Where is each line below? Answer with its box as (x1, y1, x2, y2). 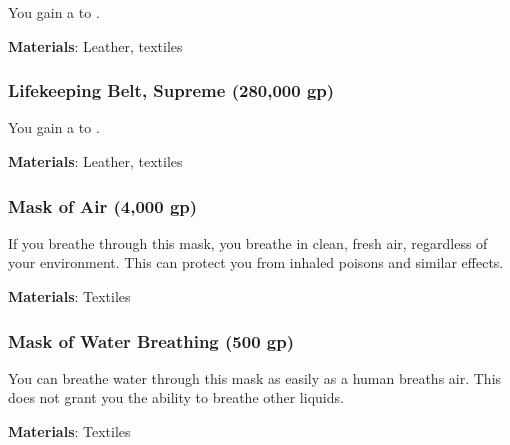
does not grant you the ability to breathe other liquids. (8, 387, 344, 408)
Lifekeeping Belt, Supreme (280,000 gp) (8, 78, 335, 103)
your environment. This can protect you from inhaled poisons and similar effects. (8, 252, 504, 273)
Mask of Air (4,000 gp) (8, 193, 198, 218)
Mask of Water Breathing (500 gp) (8, 328, 295, 353)
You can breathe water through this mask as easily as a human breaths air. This (8, 367, 502, 388)
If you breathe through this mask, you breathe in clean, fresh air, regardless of (8, 232, 488, 253)
